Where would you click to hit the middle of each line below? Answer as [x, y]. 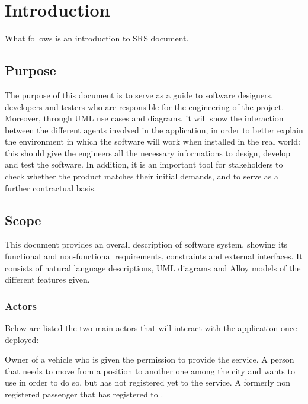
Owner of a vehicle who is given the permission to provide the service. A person [150, 359]
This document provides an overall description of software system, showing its [146, 244]
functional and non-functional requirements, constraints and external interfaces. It [154, 256]
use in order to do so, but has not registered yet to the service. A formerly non [148, 382]
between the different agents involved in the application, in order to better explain [154, 129]
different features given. [47, 279]
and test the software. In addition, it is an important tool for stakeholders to [144, 164]
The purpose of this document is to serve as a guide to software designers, [139, 94]
